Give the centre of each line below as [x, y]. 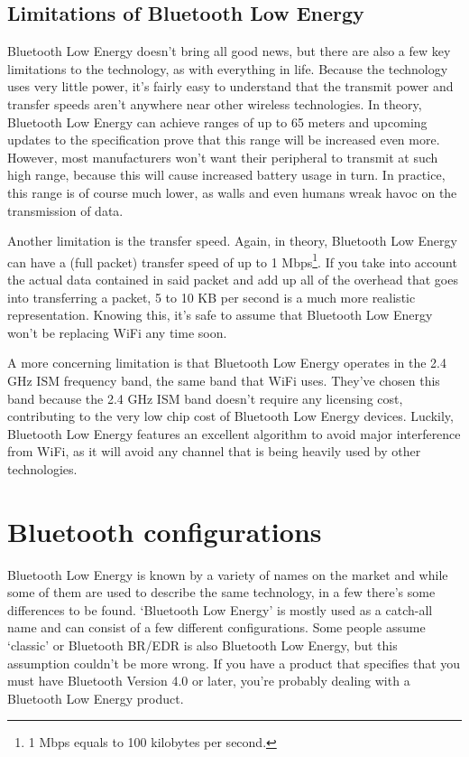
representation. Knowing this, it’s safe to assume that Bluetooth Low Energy [220, 315]
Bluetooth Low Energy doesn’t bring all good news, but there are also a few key [229, 51]
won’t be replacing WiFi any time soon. [117, 332]
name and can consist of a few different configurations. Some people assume [216, 627]
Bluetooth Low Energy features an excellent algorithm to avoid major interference [234, 433]
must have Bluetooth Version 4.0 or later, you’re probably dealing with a [209, 681]
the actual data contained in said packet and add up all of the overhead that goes [233, 279]
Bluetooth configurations [165, 531]
